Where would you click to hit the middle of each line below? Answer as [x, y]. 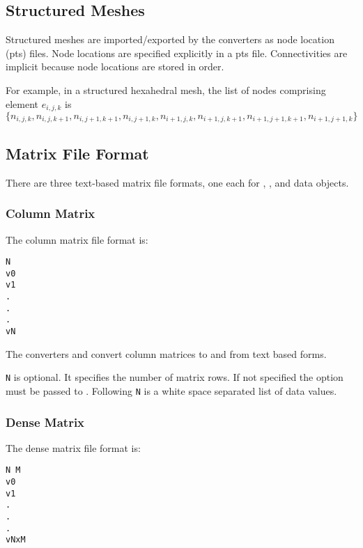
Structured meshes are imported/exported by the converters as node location [170, 39]
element [22, 103]
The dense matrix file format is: [73, 447]
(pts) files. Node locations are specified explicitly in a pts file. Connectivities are [177, 53]
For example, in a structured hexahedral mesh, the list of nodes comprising [166, 89]
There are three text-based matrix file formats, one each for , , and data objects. [177, 182]
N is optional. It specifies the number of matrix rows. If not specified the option [175, 377]
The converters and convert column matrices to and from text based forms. [166, 353]
